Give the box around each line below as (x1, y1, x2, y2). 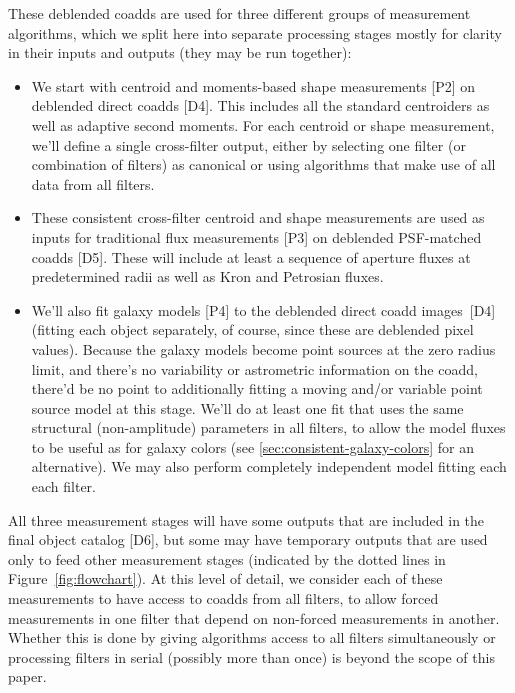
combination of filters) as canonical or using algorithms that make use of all (31, 154, 496, 175)
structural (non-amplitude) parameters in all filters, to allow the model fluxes (31, 417, 506, 438)
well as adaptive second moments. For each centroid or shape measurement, (31, 114, 495, 135)
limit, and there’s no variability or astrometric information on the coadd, (31, 358, 478, 379)
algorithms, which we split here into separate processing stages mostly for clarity (8, 22, 502, 43)
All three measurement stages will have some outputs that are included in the (8, 509, 485, 530)
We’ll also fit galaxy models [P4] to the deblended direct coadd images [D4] (31, 299, 496, 320)
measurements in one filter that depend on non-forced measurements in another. (8, 607, 500, 628)
